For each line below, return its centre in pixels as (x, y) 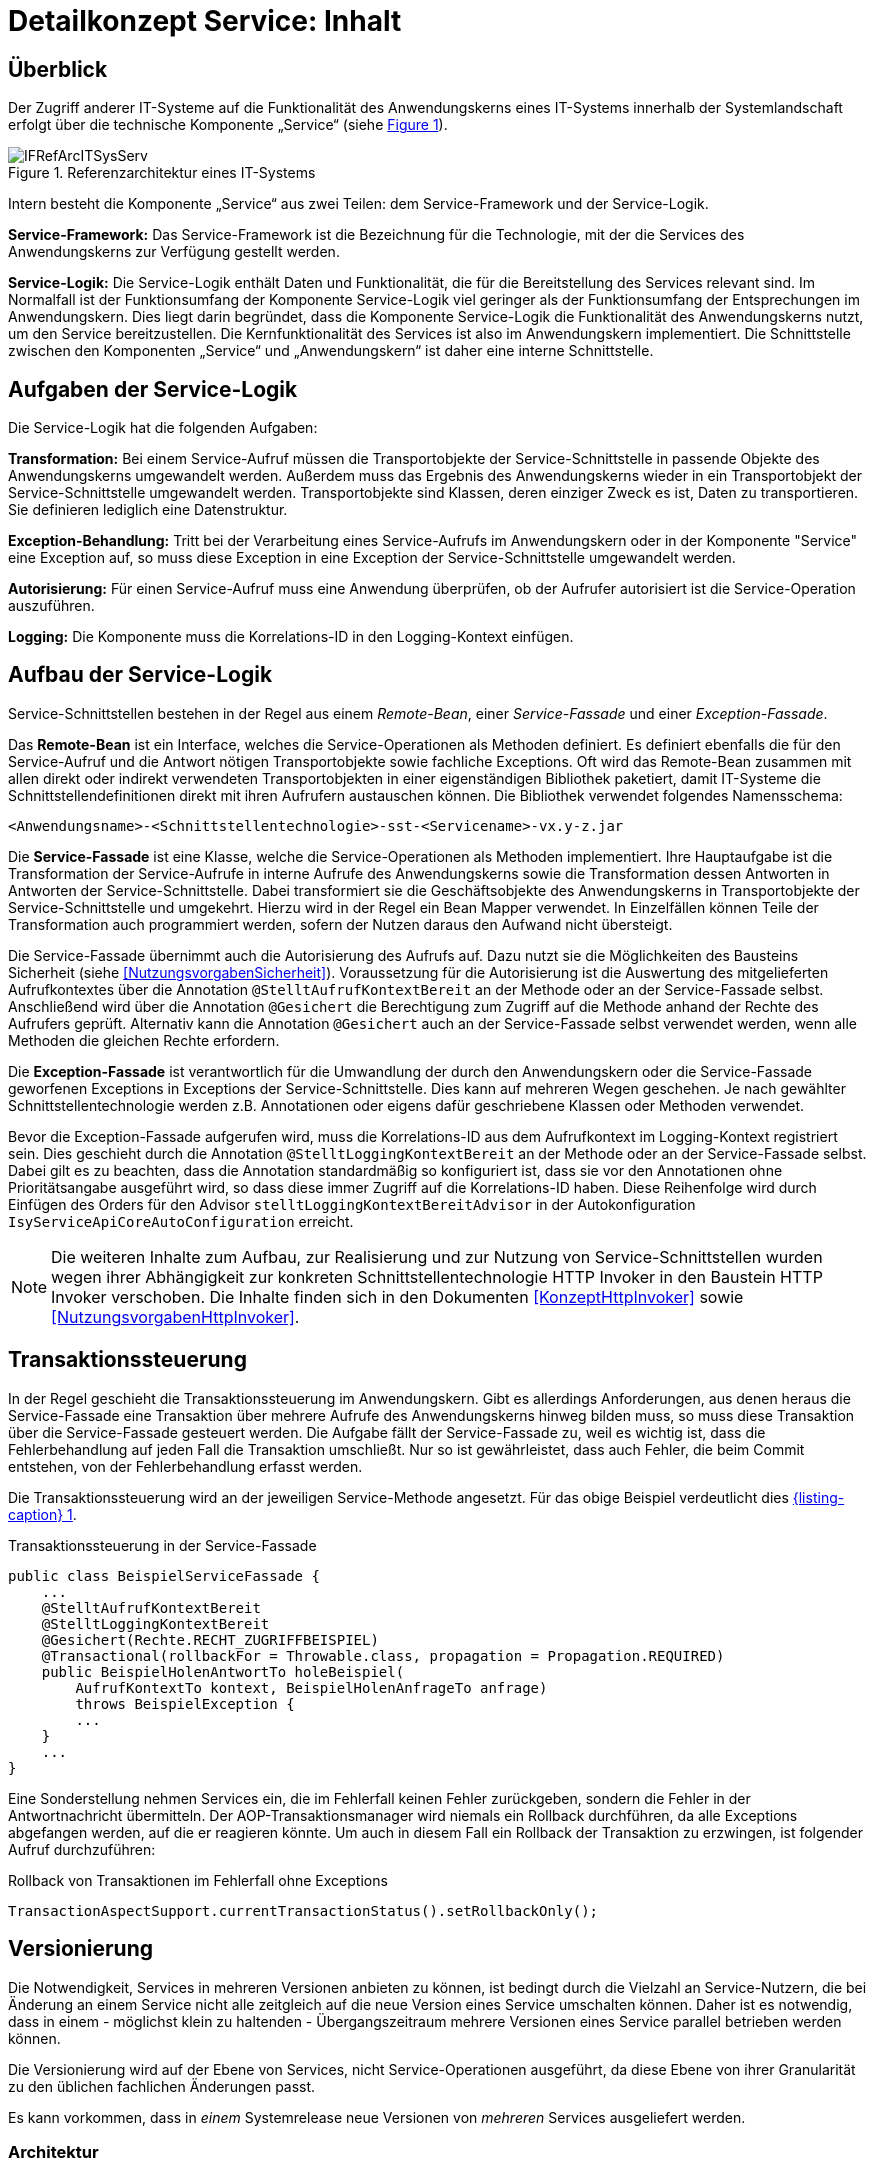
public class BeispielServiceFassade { (164, 1575)
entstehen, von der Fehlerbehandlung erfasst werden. (185, 1466)
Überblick (58, 69)
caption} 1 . (42, 1514)
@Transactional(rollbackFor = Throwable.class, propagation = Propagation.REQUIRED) (383, 1655)
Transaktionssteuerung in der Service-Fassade (162, 1545)
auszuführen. (51, 606)
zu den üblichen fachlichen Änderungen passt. (162, 2086)
